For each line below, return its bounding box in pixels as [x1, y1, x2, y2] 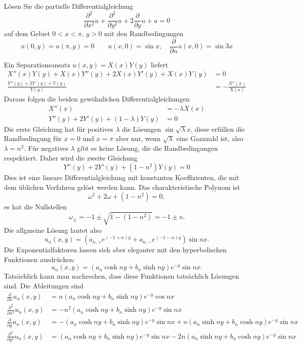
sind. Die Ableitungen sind [4, 280, 83, 290]
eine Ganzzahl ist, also [176, 133, 243, 143]
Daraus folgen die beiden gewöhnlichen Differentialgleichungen [4, 94, 190, 104]
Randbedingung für [4, 133, 62, 143]
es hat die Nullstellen [4, 202, 67, 212]
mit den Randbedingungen [104, 28, 183, 39]
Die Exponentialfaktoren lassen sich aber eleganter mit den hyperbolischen [4, 244, 227, 255]
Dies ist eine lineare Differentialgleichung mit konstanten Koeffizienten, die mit [4, 172, 240, 183]
